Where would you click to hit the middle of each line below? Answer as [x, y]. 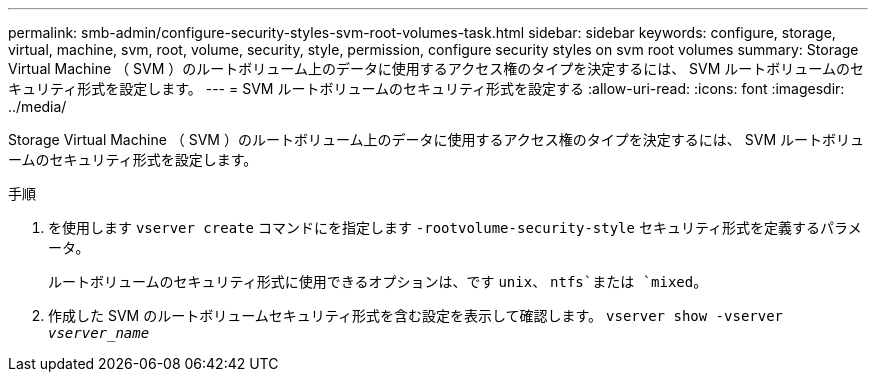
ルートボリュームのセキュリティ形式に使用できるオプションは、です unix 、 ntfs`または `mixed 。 [378, 281]
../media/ [37, 106]
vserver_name [99, 333]
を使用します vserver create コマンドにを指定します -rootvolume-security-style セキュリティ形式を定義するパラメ [455, 227]
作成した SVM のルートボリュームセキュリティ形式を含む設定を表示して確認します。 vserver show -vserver [416, 315]
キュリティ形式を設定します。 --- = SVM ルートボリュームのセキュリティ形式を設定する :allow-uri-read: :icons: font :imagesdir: [426, 88]
